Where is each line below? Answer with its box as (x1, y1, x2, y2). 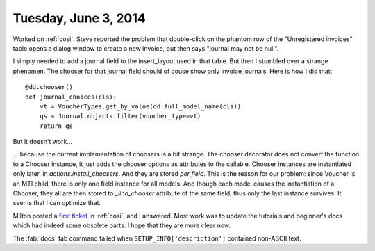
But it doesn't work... (12, 138, 73, 146)
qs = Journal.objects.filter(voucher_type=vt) (39, 112, 201, 120)
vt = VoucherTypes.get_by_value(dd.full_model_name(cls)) (39, 102, 242, 111)
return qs (39, 122, 73, 130)
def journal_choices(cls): (25, 92, 117, 101)
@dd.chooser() (25, 83, 73, 91)
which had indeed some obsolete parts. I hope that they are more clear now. (12, 221, 231, 229)
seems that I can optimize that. (12, 199, 101, 207)
